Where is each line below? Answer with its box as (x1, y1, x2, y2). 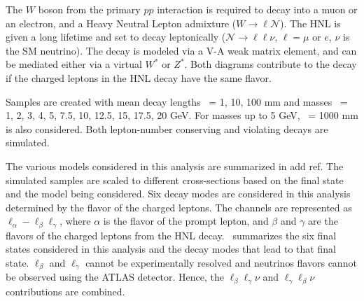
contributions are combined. (6, 283, 125, 298)
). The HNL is (279, 15, 341, 30)
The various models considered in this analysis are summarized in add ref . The (6, 158, 344, 173)
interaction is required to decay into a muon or (157, 2, 358, 16)
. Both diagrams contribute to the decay (184, 57, 357, 71)
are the (308, 213, 338, 228)
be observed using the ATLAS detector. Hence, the (6, 269, 224, 284)
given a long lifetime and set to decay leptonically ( (6, 29, 226, 44)
